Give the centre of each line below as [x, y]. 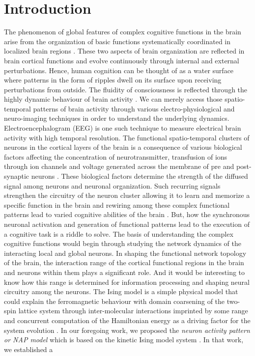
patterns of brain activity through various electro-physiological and [134, 108]
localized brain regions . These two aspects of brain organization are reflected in [124, 51]
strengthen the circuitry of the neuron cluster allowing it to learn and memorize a [127, 195]
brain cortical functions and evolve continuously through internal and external [122, 60]
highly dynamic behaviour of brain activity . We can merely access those [113, 99]
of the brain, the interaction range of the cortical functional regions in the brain [124, 262]
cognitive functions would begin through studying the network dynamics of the [123, 243]
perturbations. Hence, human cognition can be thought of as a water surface [119, 70]
